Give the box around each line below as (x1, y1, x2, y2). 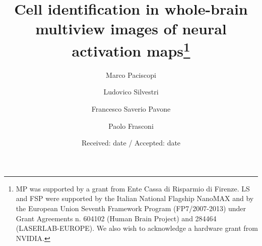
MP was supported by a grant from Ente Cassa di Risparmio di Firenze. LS (16, 183, 250, 193)
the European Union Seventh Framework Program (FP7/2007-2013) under (16, 203, 246, 213)
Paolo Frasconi (108, 120, 154, 131)
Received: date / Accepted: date (81, 137, 181, 148)
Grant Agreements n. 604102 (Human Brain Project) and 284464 (16, 213, 217, 223)
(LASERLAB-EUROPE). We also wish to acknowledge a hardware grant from (16, 223, 258, 233)
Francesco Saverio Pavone (91, 104, 171, 114)
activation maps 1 (72, 38, 190, 61)
